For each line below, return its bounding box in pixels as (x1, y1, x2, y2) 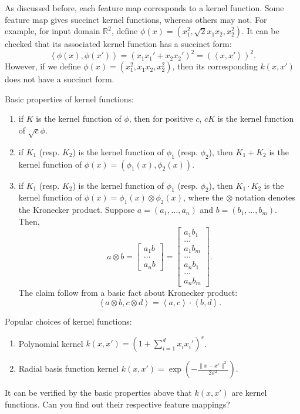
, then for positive (129, 112, 193, 125)
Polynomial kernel (18, 337, 83, 349)
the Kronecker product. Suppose (18, 203, 135, 216)
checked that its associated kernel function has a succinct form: (5, 38, 232, 50)
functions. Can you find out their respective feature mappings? (5, 398, 230, 410)
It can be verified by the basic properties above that (5, 386, 192, 399)
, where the (183, 191, 224, 203)
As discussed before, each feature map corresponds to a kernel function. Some (5, 2, 284, 14)
